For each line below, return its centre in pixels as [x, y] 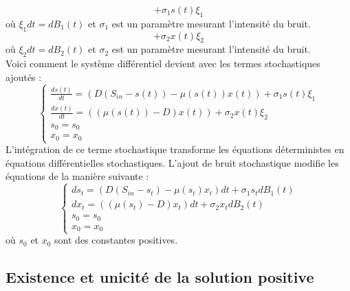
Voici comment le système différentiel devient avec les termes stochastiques [163, 63]
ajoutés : [24, 77]
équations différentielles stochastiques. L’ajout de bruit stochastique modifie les [172, 162]
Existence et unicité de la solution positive [160, 277]
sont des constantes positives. [116, 240]
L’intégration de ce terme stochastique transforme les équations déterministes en [175, 149]
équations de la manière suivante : [77, 176]
